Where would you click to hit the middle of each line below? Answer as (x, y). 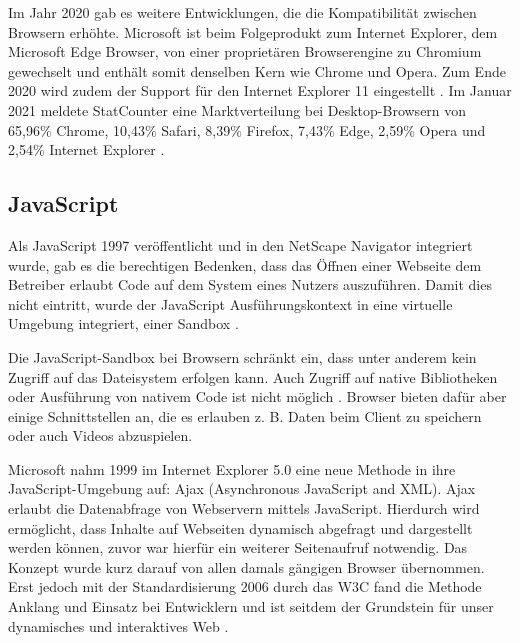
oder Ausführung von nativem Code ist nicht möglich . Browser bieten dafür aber (257, 396)
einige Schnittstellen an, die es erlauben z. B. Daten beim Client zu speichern (245, 415)
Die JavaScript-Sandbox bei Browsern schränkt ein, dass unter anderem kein (242, 356)
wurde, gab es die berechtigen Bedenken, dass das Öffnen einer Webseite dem (245, 264)
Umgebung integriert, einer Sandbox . (123, 323)
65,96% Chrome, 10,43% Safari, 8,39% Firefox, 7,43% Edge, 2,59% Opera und (247, 129)
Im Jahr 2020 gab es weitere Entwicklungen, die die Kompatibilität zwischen (242, 12)
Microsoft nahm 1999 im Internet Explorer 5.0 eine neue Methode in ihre (232, 468)
